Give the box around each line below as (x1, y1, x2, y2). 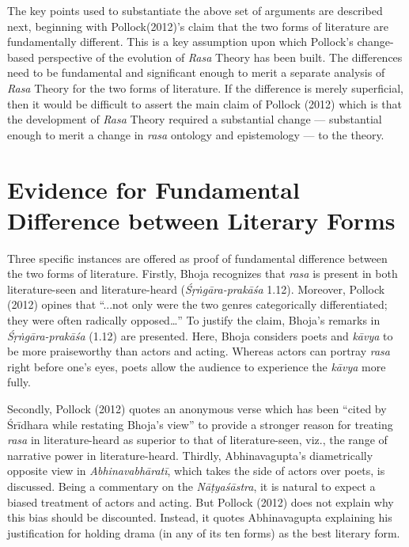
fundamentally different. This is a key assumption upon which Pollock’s (7, 33, 354, 50)
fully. (7, 374, 31, 390)
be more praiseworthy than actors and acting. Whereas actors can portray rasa (7, 343, 390, 359)
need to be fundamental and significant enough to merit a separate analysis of (7, 64, 385, 81)
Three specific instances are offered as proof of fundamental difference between (7, 249, 388, 266)
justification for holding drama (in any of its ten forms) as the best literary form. (7, 524, 400, 541)
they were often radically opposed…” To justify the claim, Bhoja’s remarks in (7, 312, 381, 329)
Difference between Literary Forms (7, 203, 396, 236)
